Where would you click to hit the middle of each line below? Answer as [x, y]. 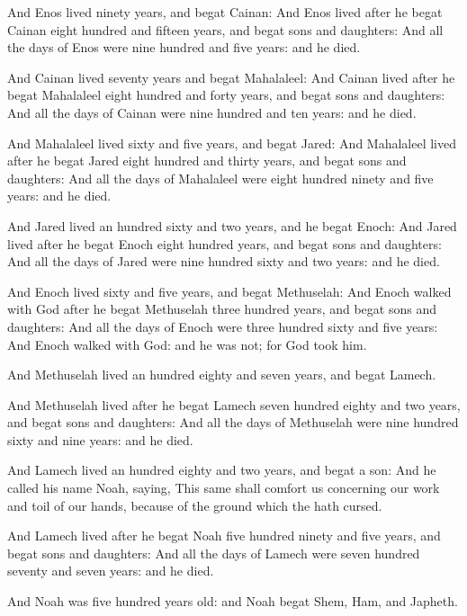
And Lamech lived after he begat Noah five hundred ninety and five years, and [224, 536]
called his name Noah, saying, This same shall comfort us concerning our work [224, 488]
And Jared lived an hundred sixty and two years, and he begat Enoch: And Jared [232, 225]
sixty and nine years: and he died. [100, 439]
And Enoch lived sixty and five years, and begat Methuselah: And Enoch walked [229, 291]
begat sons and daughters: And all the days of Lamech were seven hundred [214, 553]
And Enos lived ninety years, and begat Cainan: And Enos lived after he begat [225, 12]
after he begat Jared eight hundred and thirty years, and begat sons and [207, 161]
